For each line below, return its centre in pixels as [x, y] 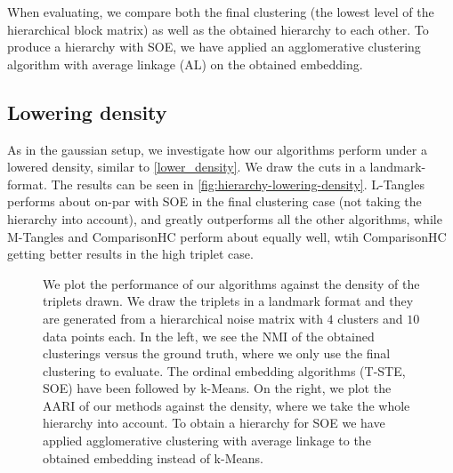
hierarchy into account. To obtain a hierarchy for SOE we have [214, 423]
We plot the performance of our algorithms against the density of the [231, 283]
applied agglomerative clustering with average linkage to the [207, 441]
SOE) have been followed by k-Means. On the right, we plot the [217, 388]
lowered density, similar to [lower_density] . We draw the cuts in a [186, 167]
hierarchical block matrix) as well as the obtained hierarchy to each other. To [218, 29]
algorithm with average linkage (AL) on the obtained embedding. [185, 64]
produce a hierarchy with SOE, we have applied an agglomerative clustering [214, 47]
